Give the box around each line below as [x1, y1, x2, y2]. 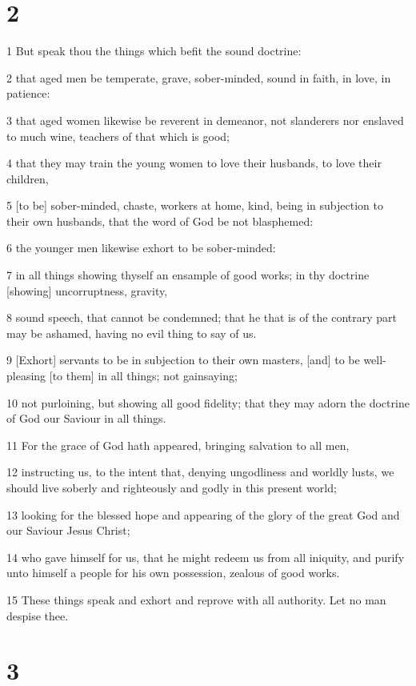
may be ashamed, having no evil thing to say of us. [6, 324, 257, 341]
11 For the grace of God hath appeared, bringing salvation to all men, [6, 436, 350, 453]
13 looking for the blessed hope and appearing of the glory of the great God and [6, 506, 400, 523]
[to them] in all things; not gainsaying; [49, 367, 238, 384]
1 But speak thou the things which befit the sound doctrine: [6, 42, 302, 59]
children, [6, 170, 49, 187]
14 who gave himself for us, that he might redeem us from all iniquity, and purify [6, 548, 405, 565]
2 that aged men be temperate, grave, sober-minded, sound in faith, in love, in [6, 69, 391, 86]
